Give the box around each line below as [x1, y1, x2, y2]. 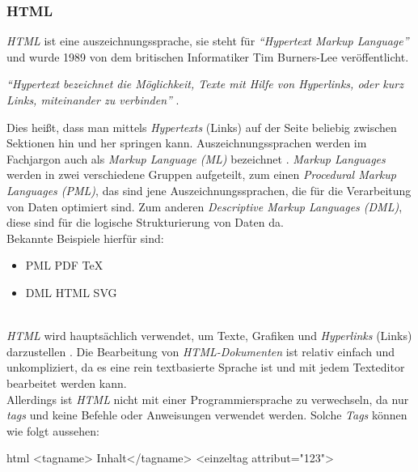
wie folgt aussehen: [6, 422, 99, 439]
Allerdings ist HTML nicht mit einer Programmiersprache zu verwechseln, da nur [6, 390, 409, 407]
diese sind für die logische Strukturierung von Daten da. [6, 214, 284, 231]
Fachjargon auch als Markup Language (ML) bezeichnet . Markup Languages [6, 150, 386, 167]
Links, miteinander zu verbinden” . [6, 91, 179, 108]
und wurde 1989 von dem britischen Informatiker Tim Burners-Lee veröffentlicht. [6, 48, 409, 65]
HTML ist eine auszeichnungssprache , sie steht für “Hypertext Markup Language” [6, 32, 409, 49]
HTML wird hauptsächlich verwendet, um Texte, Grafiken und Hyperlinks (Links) [6, 327, 412, 344]
